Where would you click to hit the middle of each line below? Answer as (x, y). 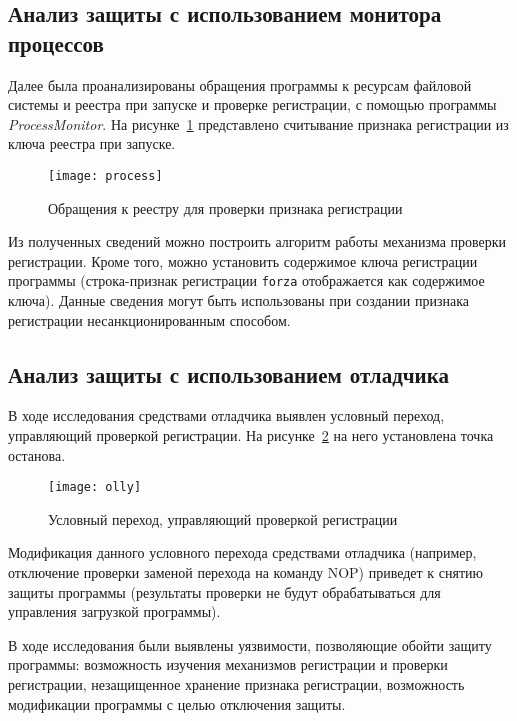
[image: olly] (95, 487)
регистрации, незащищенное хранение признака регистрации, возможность (236, 684)
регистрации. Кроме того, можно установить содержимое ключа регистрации (243, 260)
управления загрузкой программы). (114, 611)
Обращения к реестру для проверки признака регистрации (225, 207)
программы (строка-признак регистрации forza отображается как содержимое (246, 280)
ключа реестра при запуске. (92, 143)
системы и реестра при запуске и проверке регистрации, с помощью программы (252, 104)
